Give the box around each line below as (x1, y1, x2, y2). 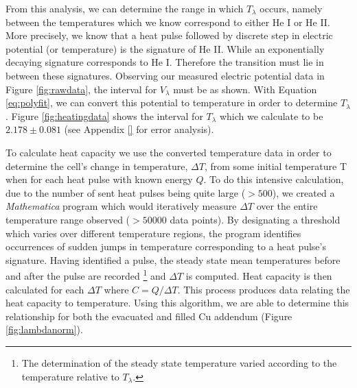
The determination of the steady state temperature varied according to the (21, 355, 337, 369)
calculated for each (5, 282, 84, 296)
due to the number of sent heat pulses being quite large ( (5, 185, 246, 199)
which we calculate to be (219, 108, 323, 123)
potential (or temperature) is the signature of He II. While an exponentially (5, 41, 325, 56)
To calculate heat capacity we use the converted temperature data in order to (5, 145, 332, 159)
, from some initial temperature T (204, 158, 347, 173)
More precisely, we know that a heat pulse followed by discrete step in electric (5, 28, 333, 43)
